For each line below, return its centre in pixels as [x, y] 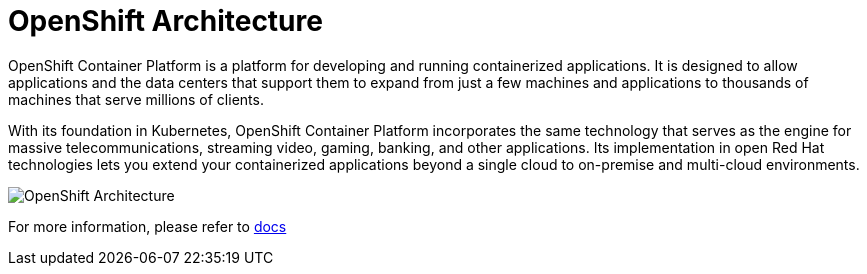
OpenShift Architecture [165, 21]
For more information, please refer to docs [147, 226]
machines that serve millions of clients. [136, 99]
